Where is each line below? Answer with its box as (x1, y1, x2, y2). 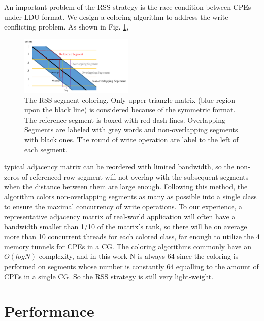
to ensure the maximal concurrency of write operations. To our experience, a (4, 201, 243, 212)
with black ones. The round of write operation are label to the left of (24, 134, 239, 144)
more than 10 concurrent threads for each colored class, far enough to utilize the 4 (4, 231, 260, 242)
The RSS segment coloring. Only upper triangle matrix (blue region (24, 94, 236, 105)
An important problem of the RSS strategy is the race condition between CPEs (4, 2, 251, 12)
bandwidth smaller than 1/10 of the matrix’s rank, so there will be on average (4, 221, 247, 231)
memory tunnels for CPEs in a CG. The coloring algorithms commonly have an (4, 241, 251, 251)
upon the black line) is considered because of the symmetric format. (24, 104, 236, 115)
